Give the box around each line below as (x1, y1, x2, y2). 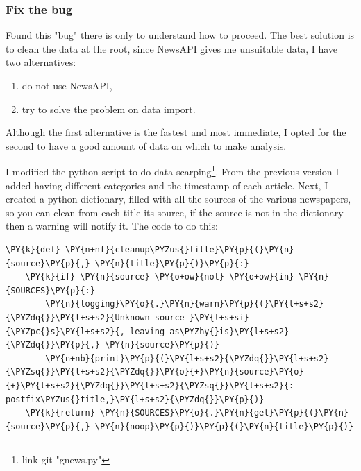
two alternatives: (6, 55, 76, 69)
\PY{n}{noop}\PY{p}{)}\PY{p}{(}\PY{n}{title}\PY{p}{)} (94, 421, 354, 431)
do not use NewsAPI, (22, 78, 112, 92)
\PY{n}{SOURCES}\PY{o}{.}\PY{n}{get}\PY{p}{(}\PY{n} (100, 408, 349, 418)
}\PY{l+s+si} (189, 312, 249, 323)
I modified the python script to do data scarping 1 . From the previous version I (6, 162, 339, 179)
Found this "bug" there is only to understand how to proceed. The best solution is (6, 28, 355, 42)
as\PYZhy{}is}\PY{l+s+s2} (169, 326, 289, 336)
